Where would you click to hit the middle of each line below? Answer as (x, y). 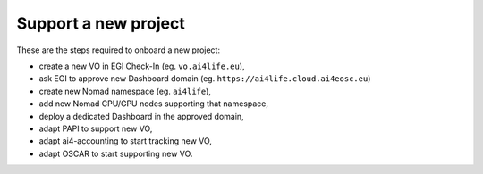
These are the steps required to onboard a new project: (119, 50)
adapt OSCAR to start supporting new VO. (116, 153)
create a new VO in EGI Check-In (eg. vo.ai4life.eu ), (142, 66)
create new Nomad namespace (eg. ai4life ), (125, 91)
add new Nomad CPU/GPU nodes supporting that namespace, (153, 104)
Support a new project (101, 23)
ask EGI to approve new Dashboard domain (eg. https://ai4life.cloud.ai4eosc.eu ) (205, 79)
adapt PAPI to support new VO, (96, 128)
